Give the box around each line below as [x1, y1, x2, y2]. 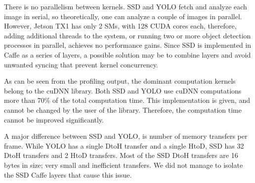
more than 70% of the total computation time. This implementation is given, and [4, 95, 250, 105]
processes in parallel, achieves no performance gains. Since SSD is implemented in [4, 40, 252, 50]
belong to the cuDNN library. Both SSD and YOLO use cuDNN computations [4, 85, 242, 95]
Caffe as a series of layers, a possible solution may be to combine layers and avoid [4, 49, 251, 60]
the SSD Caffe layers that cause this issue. [4, 169, 132, 180]
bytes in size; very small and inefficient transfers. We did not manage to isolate [4, 159, 243, 170]
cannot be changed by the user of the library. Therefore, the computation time [4, 104, 242, 115]
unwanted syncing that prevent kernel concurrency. [4, 59, 158, 69]
